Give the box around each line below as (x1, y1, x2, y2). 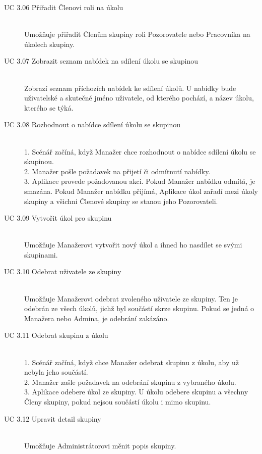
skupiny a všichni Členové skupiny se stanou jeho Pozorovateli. (24, 195, 218, 206)
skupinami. (24, 249, 58, 260)
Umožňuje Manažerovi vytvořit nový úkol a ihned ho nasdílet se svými (24, 239, 242, 250)
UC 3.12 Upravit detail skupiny (4, 413, 101, 424)
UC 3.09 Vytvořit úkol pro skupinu (4, 213, 112, 223)
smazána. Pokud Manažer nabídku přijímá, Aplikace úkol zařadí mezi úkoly (24, 185, 258, 196)
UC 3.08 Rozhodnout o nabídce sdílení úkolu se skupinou (4, 119, 181, 130)
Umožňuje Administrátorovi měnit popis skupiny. (24, 440, 176, 450)
